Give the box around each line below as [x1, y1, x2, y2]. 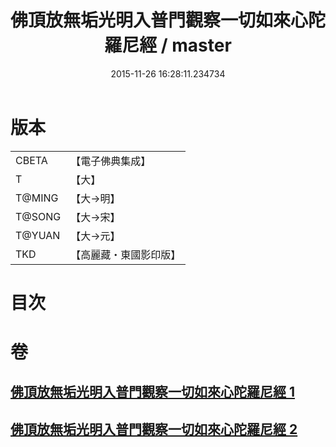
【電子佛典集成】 [70, 154, 152, 168]
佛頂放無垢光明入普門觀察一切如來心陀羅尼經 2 [10, 421, 298, 438]
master [171, 34, 232, 57]
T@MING [15, 191, 59, 205]
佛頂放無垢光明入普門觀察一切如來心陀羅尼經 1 [10, 384, 296, 401]
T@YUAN [15, 228, 61, 242]
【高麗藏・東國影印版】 [70, 247, 182, 261]
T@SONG [15, 209, 62, 223]
